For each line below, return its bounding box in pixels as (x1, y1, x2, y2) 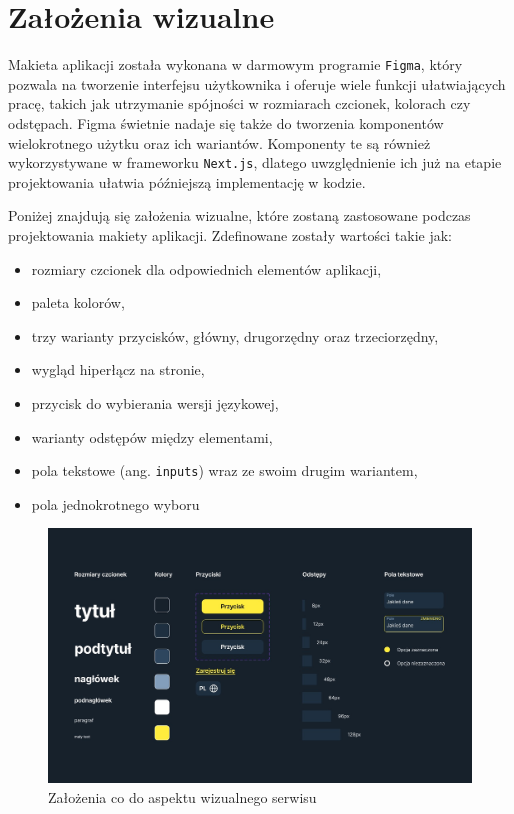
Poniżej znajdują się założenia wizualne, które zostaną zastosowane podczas (8, 205, 471, 226)
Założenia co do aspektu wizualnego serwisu (48, 786, 317, 807)
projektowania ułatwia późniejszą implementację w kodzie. (8, 171, 366, 192)
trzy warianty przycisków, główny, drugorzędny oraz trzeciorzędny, (31, 325, 439, 346)
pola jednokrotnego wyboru (31, 493, 200, 514)
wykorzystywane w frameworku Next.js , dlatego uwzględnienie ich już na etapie (8, 152, 502, 173)
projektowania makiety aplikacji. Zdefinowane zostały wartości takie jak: (8, 225, 452, 245)
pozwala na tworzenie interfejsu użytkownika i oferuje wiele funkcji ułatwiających (8, 73, 506, 94)
